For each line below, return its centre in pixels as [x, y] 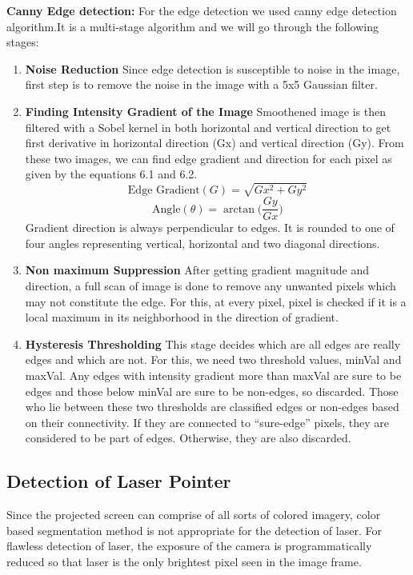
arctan [239, 209]
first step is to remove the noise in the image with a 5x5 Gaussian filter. [201, 84]
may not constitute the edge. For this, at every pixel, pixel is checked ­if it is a [216, 301]
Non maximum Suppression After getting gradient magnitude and [197, 270]
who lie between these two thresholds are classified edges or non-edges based [212, 407]
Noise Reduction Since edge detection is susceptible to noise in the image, [213, 68]
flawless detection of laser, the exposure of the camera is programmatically [189, 546]
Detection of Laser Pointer [119, 481]
